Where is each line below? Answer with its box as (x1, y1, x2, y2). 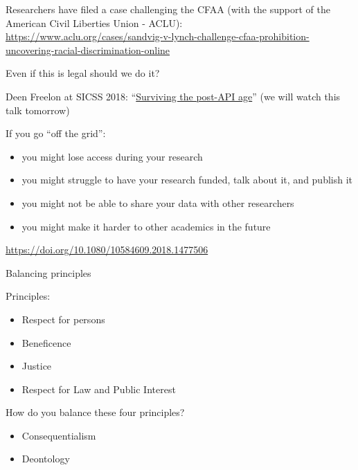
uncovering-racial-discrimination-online (6, 42, 170, 57)
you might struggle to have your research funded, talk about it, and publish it (21, 172, 353, 187)
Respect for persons (21, 311, 105, 326)
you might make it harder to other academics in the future (21, 219, 271, 233)
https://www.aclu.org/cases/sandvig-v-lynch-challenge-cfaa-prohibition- (6, 29, 310, 44)
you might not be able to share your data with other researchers (21, 195, 294, 210)
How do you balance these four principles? (6, 405, 185, 419)
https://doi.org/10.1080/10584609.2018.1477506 (6, 242, 208, 257)
